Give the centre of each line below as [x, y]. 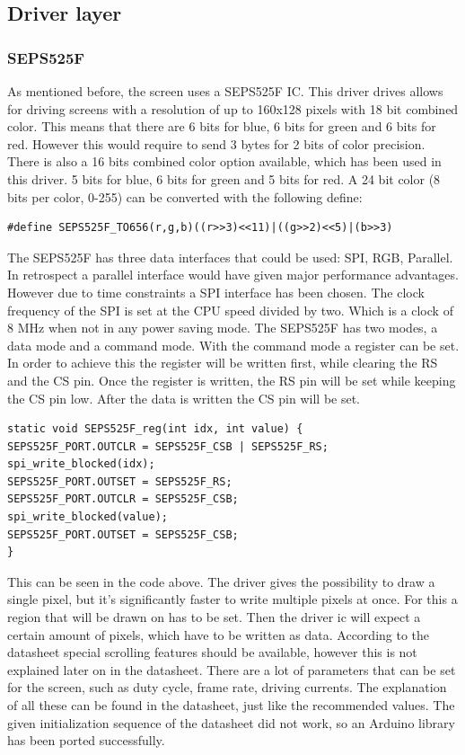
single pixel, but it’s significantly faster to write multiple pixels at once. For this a [232, 599]
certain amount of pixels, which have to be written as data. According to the [219, 634]
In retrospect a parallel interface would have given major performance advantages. [233, 275]
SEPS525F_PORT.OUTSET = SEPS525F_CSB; [123, 534]
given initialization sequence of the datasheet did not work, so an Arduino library [231, 722]
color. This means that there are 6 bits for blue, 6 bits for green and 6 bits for [222, 126]
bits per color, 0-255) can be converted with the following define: [185, 196]
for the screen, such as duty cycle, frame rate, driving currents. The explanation [227, 687]
